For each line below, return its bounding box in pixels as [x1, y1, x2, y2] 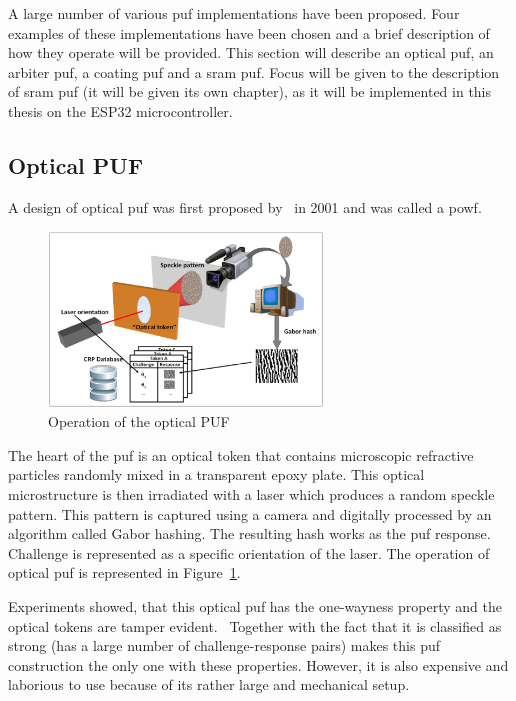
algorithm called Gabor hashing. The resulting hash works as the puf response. [8, 523, 491, 544]
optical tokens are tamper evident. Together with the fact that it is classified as [8, 615, 502, 636]
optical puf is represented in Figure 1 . [8, 562, 241, 583]
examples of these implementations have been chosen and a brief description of [8, 22, 490, 43]
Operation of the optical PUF [48, 411, 230, 432]
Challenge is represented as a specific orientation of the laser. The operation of [8, 542, 490, 563]
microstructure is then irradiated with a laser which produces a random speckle [8, 484, 495, 505]
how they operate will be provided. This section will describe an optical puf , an [8, 42, 494, 63]
